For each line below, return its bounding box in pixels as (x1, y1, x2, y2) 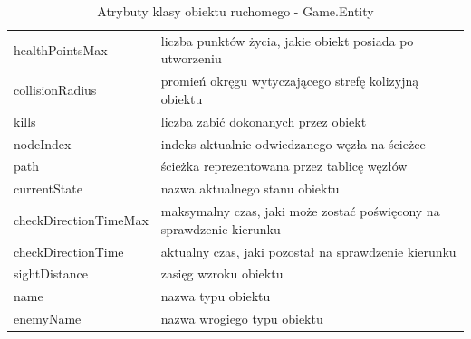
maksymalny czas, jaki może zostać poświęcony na (160, 202, 440, 221)
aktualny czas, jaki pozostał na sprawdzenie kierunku (160, 241, 457, 260)
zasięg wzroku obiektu (160, 264, 284, 283)
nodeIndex (14, 134, 72, 153)
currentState (14, 179, 82, 198)
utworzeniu (160, 49, 222, 68)
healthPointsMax (14, 40, 108, 59)
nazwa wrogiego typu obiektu (160, 309, 323, 328)
